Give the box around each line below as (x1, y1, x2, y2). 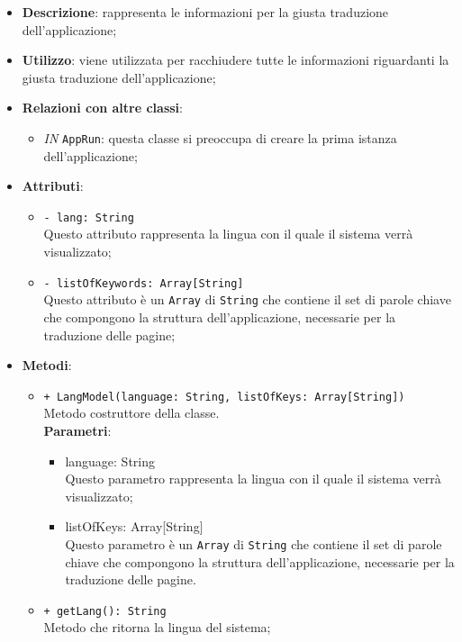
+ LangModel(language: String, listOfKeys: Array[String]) (43, 390, 405, 403)
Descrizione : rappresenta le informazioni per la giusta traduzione (22, 3, 389, 21)
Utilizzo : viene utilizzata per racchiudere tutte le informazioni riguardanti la (22, 50, 449, 69)
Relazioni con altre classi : (22, 98, 183, 117)
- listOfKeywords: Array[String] (43, 276, 244, 290)
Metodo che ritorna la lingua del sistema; (43, 618, 271, 637)
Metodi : (22, 356, 72, 375)
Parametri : (43, 421, 112, 439)
